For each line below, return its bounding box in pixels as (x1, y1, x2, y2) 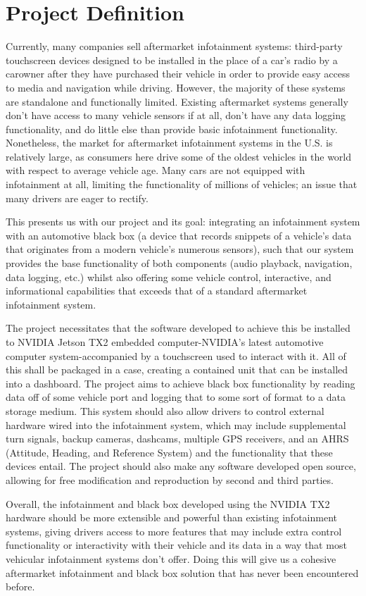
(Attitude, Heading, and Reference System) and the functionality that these (6, 445, 333, 459)
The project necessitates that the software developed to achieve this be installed (6, 321, 351, 335)
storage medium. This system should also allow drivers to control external (6, 403, 324, 418)
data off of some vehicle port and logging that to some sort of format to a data (6, 390, 346, 404)
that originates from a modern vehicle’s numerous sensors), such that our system (6, 242, 354, 256)
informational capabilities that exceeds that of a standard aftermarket (6, 283, 308, 298)
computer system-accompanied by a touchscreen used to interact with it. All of (6, 348, 346, 363)
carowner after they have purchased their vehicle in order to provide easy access (6, 66, 351, 81)
